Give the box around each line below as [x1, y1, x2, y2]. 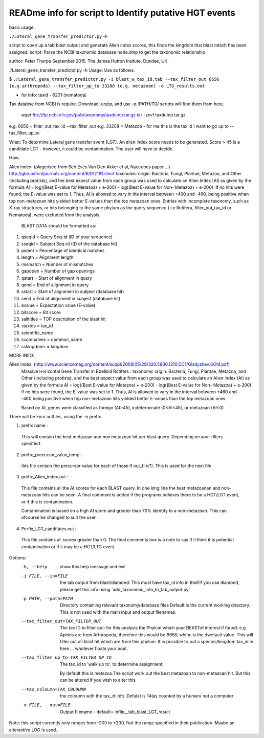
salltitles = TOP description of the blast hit [21, 316, 106, 322]
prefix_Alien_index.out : [21, 474, 68, 480]
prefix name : [21, 423, 48, 428]
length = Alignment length [21, 254, 74, 260]
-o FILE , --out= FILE [21, 702, 71, 708]
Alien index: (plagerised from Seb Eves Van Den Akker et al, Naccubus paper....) [9, 164, 171, 170]
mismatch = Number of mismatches [21, 261, 94, 267]
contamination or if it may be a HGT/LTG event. [21, 543, 116, 550]
